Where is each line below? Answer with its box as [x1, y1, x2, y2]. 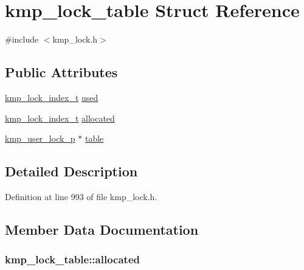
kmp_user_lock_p [5, 132, 75, 145]
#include [5, 33, 39, 46]
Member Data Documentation [5, 220, 199, 238]
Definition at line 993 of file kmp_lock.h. [5, 190, 157, 202]
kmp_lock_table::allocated [5, 252, 140, 267]
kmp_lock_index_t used [5, 91, 98, 103]
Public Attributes [5, 63, 118, 81]
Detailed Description [5, 162, 138, 181]
